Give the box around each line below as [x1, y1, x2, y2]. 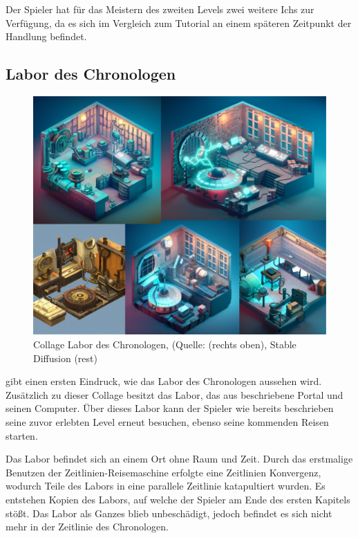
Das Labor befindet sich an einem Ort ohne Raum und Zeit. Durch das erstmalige [6, 451, 353, 466]
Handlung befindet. [6, 29, 87, 44]
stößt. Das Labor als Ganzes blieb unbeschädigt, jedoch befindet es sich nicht [6, 505, 332, 520]
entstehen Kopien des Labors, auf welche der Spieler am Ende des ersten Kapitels [6, 492, 350, 507]
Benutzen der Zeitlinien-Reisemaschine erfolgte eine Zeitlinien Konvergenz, [6, 465, 321, 479]
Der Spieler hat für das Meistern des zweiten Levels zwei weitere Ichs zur [6, 2, 314, 16]
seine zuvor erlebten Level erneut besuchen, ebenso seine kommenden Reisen [6, 415, 329, 429]
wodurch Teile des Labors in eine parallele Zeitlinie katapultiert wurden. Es [6, 478, 326, 493]
